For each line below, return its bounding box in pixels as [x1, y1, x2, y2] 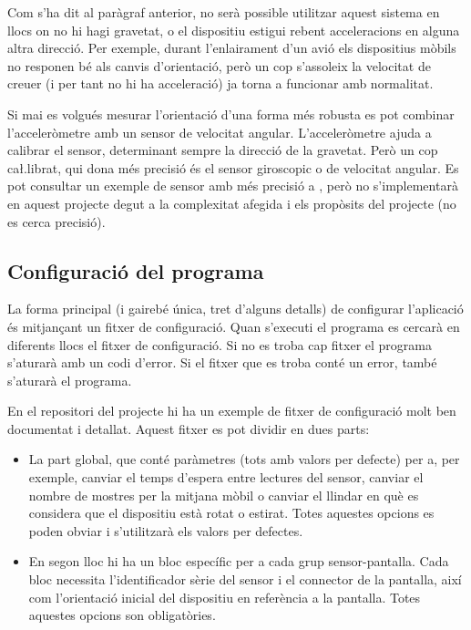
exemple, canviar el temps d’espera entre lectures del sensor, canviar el [28, 468, 424, 487]
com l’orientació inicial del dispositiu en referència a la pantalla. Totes [28, 587, 421, 606]
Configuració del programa [7, 256, 264, 284]
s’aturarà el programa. [7, 370, 132, 389]
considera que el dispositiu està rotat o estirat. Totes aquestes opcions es [28, 503, 435, 522]
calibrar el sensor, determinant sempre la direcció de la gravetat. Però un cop [7, 140, 438, 160]
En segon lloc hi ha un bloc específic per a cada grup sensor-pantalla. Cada [28, 552, 449, 571]
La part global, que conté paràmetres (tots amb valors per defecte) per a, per [28, 449, 460, 469]
